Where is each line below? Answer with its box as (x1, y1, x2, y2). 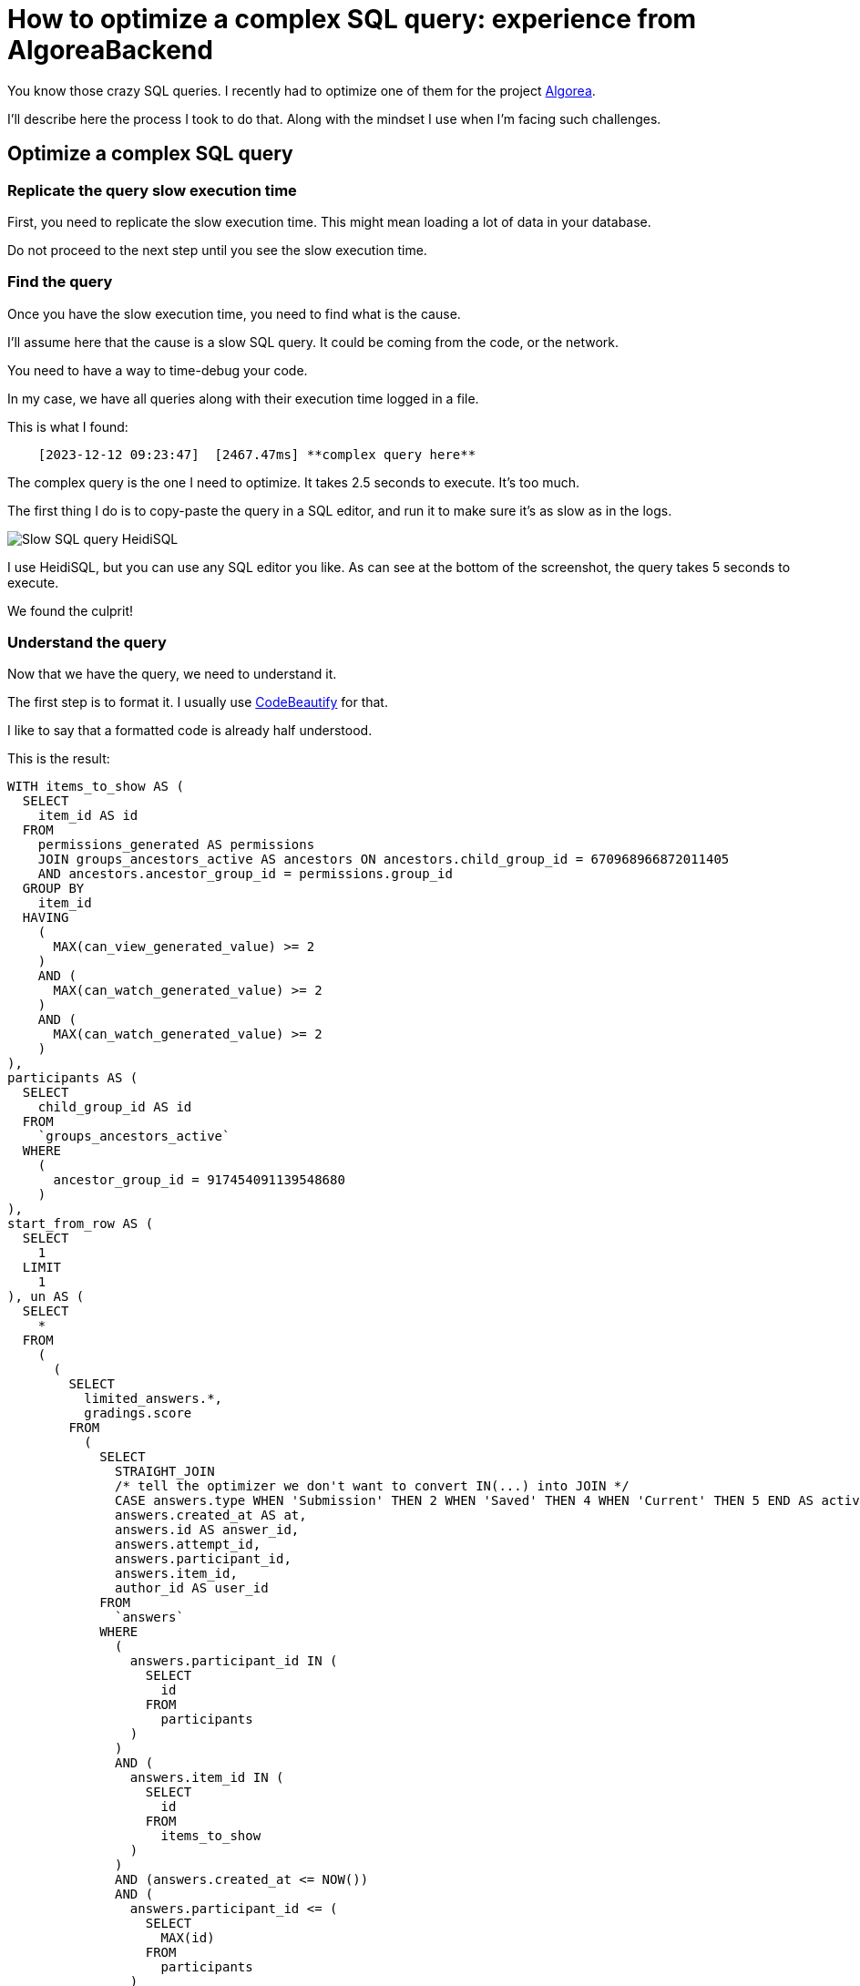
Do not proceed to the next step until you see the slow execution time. (7, 241, 427, 258)
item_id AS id (37, 808, 138, 824)
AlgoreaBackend (7, 35, 213, 66)
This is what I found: (7, 418, 128, 435)
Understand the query (7, 633, 167, 652)
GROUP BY (22, 881, 85, 896)
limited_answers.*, (84, 1391, 223, 1407)
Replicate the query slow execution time (7, 180, 297, 200)
